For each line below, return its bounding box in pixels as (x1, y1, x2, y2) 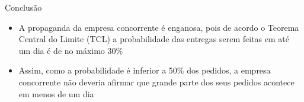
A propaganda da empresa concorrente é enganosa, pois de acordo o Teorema (18, 21, 299, 33)
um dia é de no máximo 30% (18, 44, 123, 56)
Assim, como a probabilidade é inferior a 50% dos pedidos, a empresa (18, 64, 271, 76)
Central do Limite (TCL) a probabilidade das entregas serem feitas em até (18, 33, 289, 45)
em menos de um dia (18, 87, 94, 100)
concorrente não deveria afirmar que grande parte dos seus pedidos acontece (18, 75, 295, 88)
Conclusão (5, 1, 42, 13)
